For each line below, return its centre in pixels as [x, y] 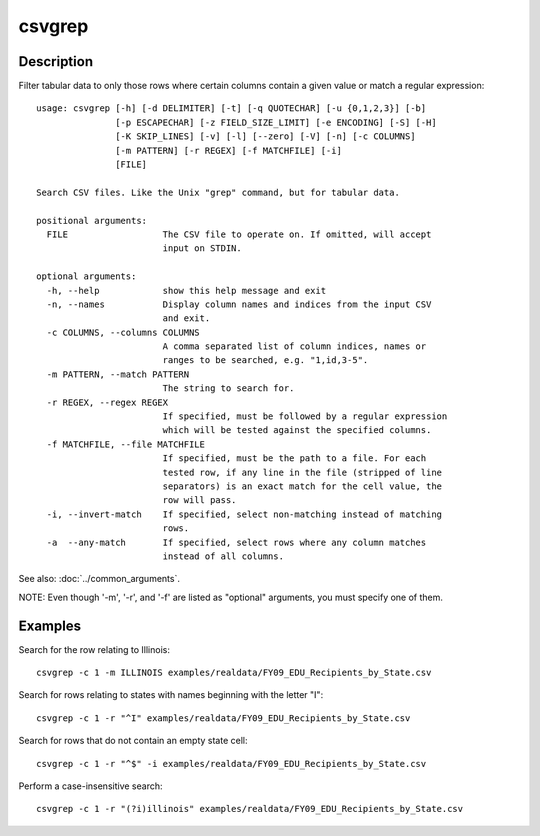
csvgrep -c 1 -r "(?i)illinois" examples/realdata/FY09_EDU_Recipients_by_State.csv [250, 809]
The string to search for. [228, 388]
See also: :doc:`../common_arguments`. [99, 579]
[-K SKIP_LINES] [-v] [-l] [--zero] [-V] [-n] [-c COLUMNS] [265, 136]
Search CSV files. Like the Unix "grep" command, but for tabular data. [218, 192]
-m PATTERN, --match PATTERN [118, 374]
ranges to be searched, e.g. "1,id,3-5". [265, 360]
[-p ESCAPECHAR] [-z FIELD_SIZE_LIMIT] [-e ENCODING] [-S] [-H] [276, 122]
